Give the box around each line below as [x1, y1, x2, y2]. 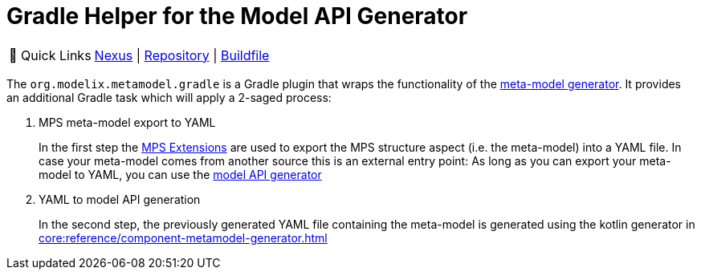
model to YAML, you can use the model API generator [39, 167, 322, 181]
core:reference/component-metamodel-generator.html [39, 230, 328, 245]
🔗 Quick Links [9, 47, 92, 63]
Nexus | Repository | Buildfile [94, 47, 270, 63]
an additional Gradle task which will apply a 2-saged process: [6, 90, 332, 104]
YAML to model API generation [39, 192, 201, 206]
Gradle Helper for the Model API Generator [6, 2, 468, 30]
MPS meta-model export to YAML [39, 115, 216, 129]
